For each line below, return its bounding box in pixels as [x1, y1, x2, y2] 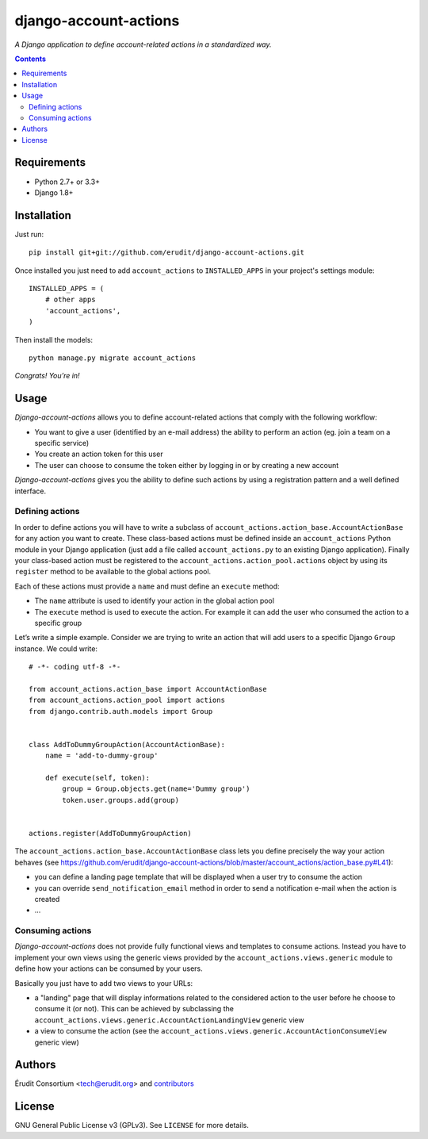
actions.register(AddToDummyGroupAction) [29, 829, 192, 838]
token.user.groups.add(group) [62, 796, 180, 804]
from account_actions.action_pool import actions [29, 696, 226, 705]
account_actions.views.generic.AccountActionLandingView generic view [34, 1015, 304, 1025]
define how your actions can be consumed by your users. [14, 964, 204, 973]
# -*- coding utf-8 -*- [29, 662, 121, 672]
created [34, 894, 60, 903]
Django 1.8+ [34, 187, 74, 198]
